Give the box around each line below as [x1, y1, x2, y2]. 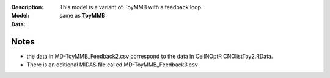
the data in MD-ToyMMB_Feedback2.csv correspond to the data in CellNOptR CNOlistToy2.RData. [26, 52, 273, 60]
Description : [11, 4, 44, 10]
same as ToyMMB [59, 12, 106, 19]
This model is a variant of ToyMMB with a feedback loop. [59, 4, 203, 10]
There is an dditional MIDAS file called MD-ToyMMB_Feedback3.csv [26, 61, 198, 68]
